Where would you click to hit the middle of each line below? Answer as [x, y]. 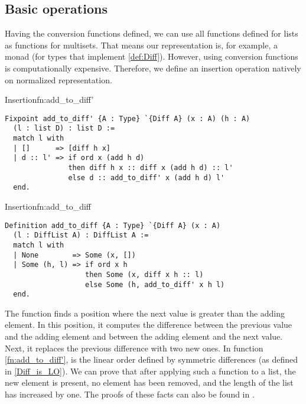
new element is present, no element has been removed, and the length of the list [149, 382]
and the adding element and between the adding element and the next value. [144, 336]
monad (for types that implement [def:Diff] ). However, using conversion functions [152, 56]
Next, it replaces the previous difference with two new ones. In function [134, 348]
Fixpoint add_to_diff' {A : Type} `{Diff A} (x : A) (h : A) [128, 118]
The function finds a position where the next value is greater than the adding [145, 313]
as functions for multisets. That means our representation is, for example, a [141, 45]
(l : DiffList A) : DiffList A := [81, 235]
